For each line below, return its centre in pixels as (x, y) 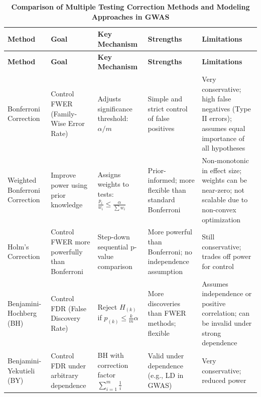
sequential (113, 246)
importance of (223, 138)
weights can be (225, 180)
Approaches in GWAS (130, 16)
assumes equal (224, 128)
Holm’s (18, 246)
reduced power (224, 380)
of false (159, 118)
